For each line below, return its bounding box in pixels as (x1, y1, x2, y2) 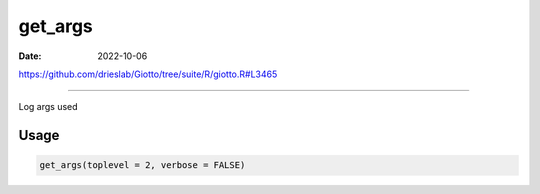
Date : (18, 50, 42, 62)
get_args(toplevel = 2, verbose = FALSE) (39, 160, 246, 171)
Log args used (18, 101, 79, 113)
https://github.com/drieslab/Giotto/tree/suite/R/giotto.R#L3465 (18, 68, 278, 80)
